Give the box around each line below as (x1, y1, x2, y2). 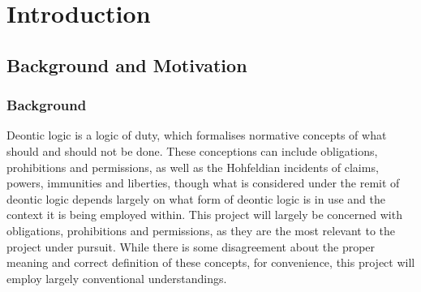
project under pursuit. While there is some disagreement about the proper (6, 238, 376, 255)
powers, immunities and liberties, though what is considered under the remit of (6, 174, 400, 191)
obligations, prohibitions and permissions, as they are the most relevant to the (6, 221, 396, 238)
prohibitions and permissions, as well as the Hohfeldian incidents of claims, (6, 158, 379, 175)
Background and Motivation (6, 52, 247, 77)
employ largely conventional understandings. (6, 269, 227, 286)
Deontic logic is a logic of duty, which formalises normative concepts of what (6, 127, 387, 144)
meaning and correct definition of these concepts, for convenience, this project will (6, 254, 415, 271)
